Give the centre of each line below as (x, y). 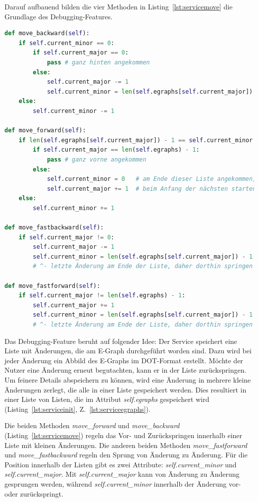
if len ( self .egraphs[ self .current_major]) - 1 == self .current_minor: (137, 140)
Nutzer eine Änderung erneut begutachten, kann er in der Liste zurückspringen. (126, 370)
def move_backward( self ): (47, 33)
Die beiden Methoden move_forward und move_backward (92, 425)
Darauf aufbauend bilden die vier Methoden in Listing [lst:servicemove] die (119, 6)
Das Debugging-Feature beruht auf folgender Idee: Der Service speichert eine (121, 341)
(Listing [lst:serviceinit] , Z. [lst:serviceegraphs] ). (77, 409)
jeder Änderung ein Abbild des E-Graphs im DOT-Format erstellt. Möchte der (124, 360)
